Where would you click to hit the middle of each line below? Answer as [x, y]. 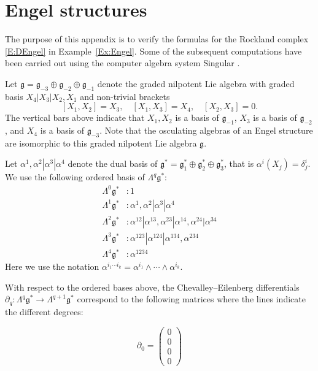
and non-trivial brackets [125, 96]
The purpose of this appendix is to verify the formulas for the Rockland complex [157, 39]
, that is [239, 163]
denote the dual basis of [113, 163]
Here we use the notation [52, 266]
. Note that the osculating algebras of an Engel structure [206, 130]
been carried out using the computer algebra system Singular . [122, 63]
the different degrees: [44, 311]
